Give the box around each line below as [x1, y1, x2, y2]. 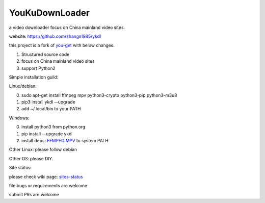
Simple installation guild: [9, 74, 58, 80]
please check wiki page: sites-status [9, 174, 83, 179]
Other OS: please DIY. [9, 155, 53, 161]
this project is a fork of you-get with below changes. [9, 42, 115, 49]
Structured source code [21, 51, 70, 57]
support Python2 [21, 65, 56, 71]
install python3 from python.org [21, 124, 85, 130]
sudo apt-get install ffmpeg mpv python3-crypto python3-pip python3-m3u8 [21, 92, 177, 98]
